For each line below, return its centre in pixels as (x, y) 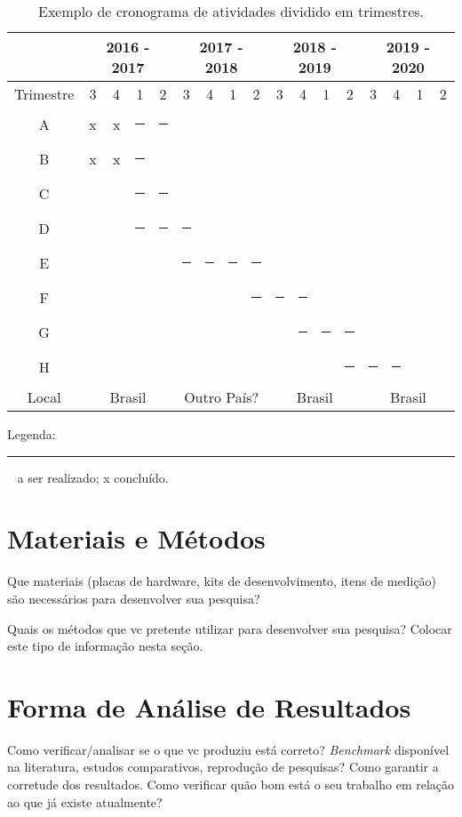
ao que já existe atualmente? (85, 801)
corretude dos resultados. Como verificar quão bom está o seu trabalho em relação (231, 784)
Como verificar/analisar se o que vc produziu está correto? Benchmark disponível (228, 749)
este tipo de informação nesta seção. (105, 646)
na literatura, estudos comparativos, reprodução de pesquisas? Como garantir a (223, 767)
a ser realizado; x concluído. (93, 477)
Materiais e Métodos (136, 538)
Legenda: (32, 434)
